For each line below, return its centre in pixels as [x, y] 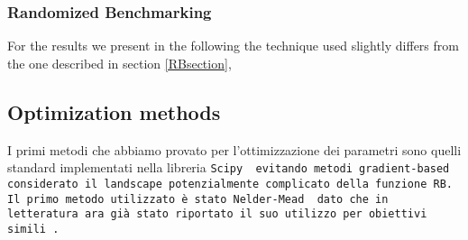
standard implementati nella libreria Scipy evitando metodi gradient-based [229, 167]
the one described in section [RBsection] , [119, 63]
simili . [33, 229]
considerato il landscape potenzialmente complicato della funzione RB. [230, 184]
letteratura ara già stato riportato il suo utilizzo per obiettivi [217, 214]
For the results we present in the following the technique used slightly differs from [233, 46]
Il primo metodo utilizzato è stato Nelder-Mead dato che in [198, 199]
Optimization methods [114, 111]
